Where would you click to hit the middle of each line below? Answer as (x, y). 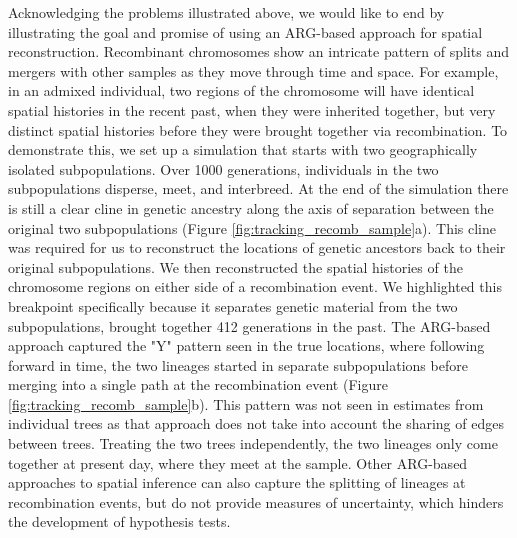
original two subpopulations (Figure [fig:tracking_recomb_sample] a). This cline (252, 227)
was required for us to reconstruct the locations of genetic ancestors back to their (257, 247)
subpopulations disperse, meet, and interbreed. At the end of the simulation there (258, 188)
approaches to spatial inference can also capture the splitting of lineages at (237, 482)
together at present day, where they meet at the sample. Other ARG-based (238, 462)
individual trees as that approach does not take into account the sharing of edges (256, 423)
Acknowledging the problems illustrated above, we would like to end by (226, 12)
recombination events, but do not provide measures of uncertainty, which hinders (256, 501)
